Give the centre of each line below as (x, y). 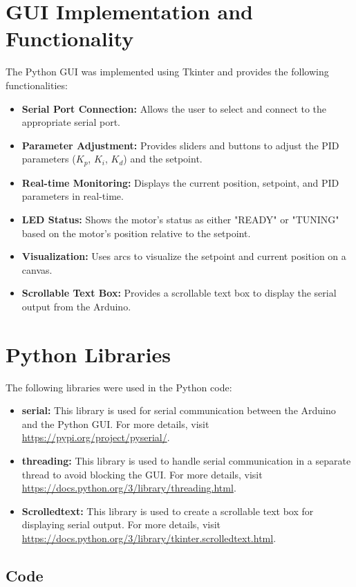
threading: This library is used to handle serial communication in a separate (186, 460)
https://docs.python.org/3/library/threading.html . (129, 488)
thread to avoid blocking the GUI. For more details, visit (142, 474)
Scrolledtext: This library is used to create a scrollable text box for (168, 511)
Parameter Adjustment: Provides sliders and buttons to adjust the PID (180, 145)
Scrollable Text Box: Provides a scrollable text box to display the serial (179, 293)
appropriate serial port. (71, 122)
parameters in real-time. (73, 196)
